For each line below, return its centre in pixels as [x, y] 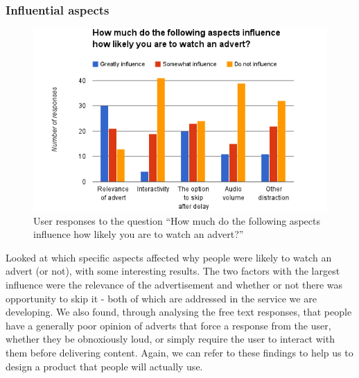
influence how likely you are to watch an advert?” [139, 234]
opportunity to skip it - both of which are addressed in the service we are [161, 298]
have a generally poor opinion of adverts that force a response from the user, [168, 325]
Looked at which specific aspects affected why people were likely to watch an [169, 257]
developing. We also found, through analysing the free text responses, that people [179, 312]
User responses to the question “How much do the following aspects [177, 220]
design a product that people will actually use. [104, 366]
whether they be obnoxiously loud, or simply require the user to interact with [170, 339]
